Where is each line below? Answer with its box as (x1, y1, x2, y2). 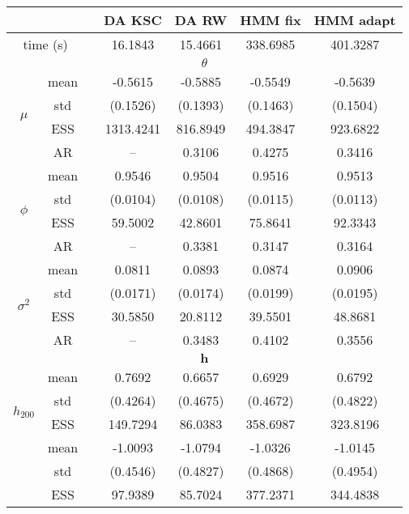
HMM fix (240, 11, 301, 29)
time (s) (23, 35, 68, 53)
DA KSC (104, 11, 162, 29)
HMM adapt (313, 11, 396, 29)
